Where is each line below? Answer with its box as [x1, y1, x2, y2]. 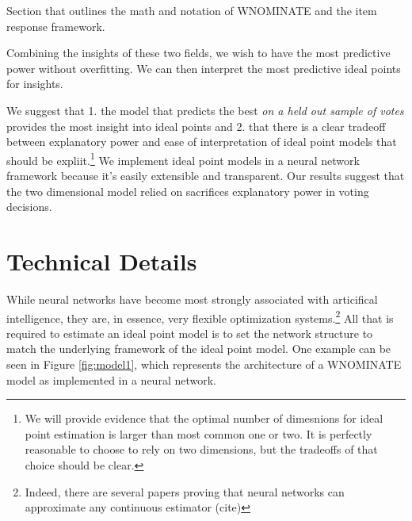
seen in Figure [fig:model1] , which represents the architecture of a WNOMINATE [6, 355, 402, 372]
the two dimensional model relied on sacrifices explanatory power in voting [6, 182, 369, 199]
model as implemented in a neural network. [6, 371, 216, 388]
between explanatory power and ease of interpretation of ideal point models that [6, 133, 397, 150]
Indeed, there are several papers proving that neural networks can [25, 483, 345, 500]
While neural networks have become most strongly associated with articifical [6, 290, 378, 307]
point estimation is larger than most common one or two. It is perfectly [25, 425, 372, 442]
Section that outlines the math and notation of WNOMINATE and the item [6, 2, 377, 18]
